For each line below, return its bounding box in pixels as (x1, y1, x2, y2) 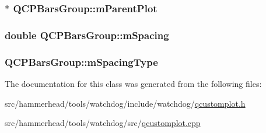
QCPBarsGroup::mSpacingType (5, 54, 158, 69)
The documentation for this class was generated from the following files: (5, 77, 262, 89)
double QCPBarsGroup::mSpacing (5, 27, 169, 42)
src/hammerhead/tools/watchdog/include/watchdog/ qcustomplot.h (5, 97, 246, 109)
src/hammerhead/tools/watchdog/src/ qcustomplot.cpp (5, 117, 201, 129)
